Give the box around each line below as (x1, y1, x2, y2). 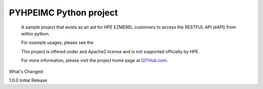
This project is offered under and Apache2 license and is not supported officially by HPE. (21, 48, 200, 54)
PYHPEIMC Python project (9, 7, 118, 18)
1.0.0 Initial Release (9, 77, 47, 83)
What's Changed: (9, 68, 44, 74)
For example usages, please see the (21, 40, 94, 45)
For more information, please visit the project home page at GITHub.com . (21, 58, 168, 63)
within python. (21, 30, 50, 36)
